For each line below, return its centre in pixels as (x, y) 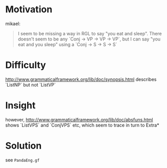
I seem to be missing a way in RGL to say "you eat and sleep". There (90, 33)
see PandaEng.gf (23, 160)
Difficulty (26, 65)
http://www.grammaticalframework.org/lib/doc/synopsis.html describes (81, 79)
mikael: (13, 24)
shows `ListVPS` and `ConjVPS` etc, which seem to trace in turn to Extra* (82, 125)
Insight (20, 106)
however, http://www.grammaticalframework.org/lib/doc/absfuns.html (79, 119)
